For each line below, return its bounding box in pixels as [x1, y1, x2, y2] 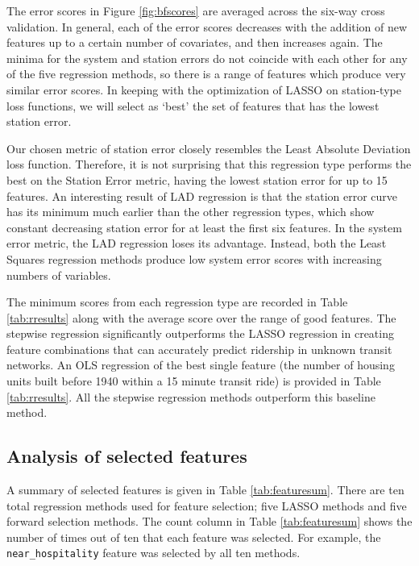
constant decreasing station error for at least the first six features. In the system [6, 218, 402, 235]
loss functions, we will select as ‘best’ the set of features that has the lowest [6, 97, 380, 114]
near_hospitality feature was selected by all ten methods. [6, 544, 301, 561]
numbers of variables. [6, 266, 111, 283]
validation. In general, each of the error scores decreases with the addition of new [6, 18, 408, 35]
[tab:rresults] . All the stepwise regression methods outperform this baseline [6, 388, 375, 405]
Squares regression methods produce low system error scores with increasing [6, 250, 382, 267]
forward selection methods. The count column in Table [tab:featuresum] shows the [6, 513, 413, 530]
